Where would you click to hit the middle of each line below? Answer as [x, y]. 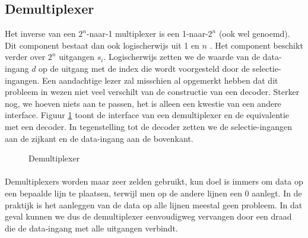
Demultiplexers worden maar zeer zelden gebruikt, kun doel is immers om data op [154, 181]
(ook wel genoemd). [254, 34]
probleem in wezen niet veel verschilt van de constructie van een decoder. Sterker [152, 92]
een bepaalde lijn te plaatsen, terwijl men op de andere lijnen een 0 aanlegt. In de [153, 193]
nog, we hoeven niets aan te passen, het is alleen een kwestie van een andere [143, 103]
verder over [25, 57]
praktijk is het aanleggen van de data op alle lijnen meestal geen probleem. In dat [154, 204]
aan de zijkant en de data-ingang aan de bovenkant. [99, 138]
